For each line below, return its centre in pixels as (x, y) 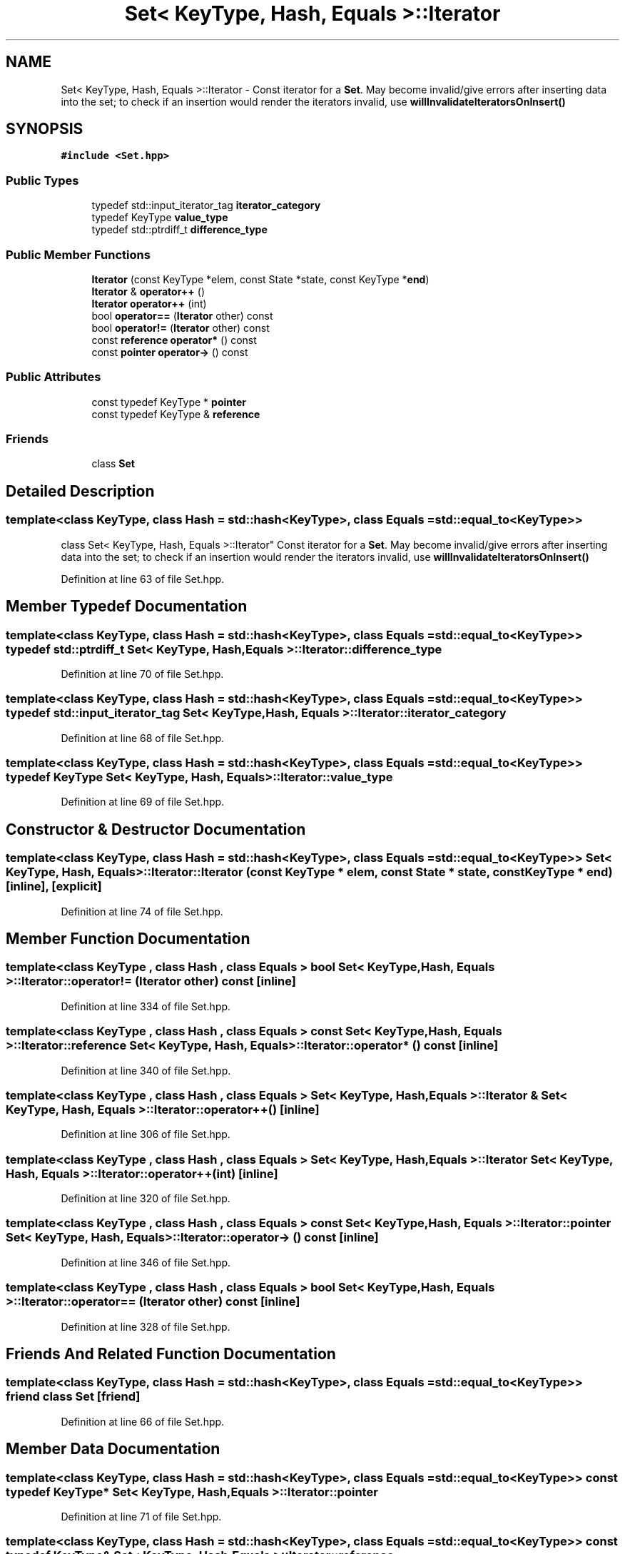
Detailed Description (80, 491)
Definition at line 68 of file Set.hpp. (143, 738)
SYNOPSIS (45, 129)
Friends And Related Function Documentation (171, 1354)
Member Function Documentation (128, 939)
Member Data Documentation (113, 1449)
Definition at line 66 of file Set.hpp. (143, 1421)
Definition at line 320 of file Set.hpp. (146, 1199)
